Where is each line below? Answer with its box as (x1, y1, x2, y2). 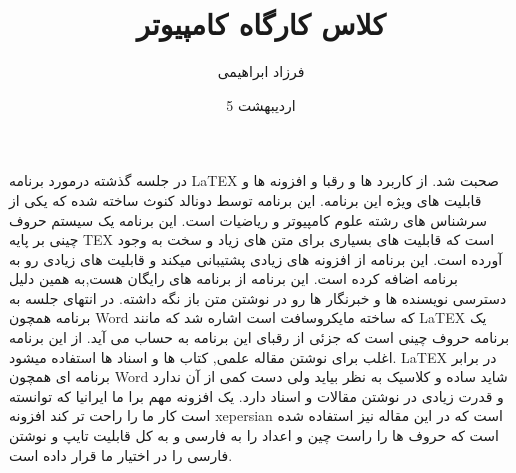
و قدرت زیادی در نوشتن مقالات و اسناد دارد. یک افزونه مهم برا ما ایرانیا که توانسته (9, 385, 504, 406)
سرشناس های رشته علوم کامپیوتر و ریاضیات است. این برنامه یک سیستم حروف (9, 209, 487, 230)
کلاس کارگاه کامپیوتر (136, 3, 386, 44)
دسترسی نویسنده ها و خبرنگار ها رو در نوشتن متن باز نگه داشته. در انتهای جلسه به (9, 287, 507, 308)
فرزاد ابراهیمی (217, 61, 305, 82)
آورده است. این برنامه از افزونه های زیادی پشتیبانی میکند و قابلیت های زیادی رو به (9, 248, 503, 269)
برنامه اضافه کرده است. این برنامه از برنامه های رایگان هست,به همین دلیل (9, 268, 458, 289)
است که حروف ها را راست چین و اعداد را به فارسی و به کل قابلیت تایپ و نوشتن (9, 425, 499, 446)
